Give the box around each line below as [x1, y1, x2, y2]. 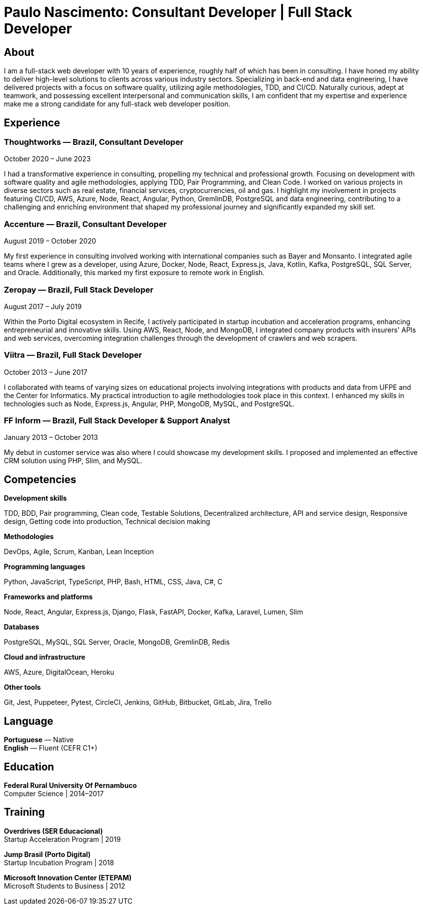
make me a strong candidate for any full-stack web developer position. [4, 100, 230, 108]
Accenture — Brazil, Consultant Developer [4, 219, 167, 229]
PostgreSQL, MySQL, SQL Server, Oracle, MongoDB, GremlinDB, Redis [4, 638, 230, 647]
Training [4, 806, 45, 819]
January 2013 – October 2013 [4, 433, 98, 442]
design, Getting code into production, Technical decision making [4, 517, 211, 526]
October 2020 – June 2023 [4, 155, 91, 163]
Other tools [4, 683, 41, 692]
